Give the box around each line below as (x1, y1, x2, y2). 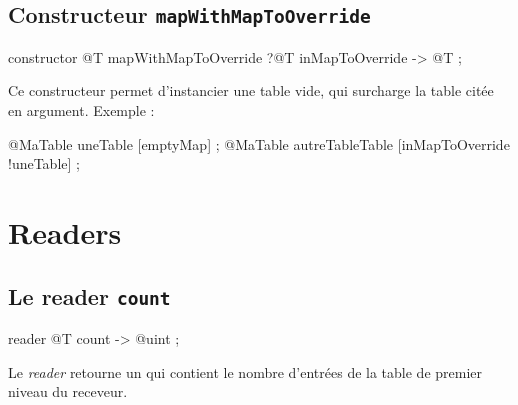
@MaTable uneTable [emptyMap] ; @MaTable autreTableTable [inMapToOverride (8, 133, 510, 154)
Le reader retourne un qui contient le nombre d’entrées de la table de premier (8, 361, 483, 382)
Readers (8, 211, 122, 252)
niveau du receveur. (8, 381, 128, 402)
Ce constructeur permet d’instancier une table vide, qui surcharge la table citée (8, 80, 494, 101)
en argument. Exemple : (8, 99, 155, 120)
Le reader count (8, 280, 171, 311)
